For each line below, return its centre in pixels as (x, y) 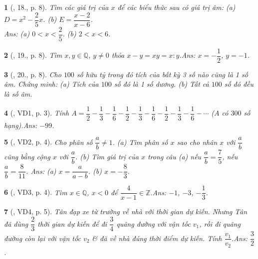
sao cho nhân (197, 142)
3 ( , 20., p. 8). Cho (33, 74)
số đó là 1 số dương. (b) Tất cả (161, 84)
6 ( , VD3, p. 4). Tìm (36, 192)
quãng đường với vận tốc (153, 223)
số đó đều (239, 84)
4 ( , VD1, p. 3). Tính (37, 113)
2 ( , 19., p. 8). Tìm (33, 55)
